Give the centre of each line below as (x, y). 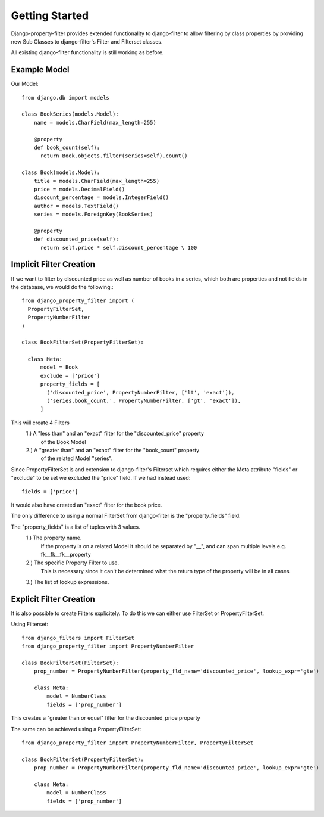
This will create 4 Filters (40, 423)
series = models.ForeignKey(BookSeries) (94, 214)
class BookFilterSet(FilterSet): (70, 663)
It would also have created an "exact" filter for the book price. (86, 505)
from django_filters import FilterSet (78, 638)
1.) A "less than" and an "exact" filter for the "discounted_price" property (115, 434)
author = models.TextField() (76, 206)
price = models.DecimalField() (79, 189)
